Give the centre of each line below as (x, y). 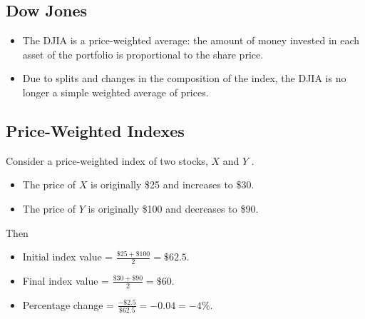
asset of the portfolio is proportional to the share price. (143, 54)
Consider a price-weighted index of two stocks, (107, 160)
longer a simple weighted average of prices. (115, 92)
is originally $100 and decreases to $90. (173, 208)
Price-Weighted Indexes (95, 130)
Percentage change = (68, 304)
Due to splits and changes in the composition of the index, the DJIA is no (184, 78)
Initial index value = (68, 257)
